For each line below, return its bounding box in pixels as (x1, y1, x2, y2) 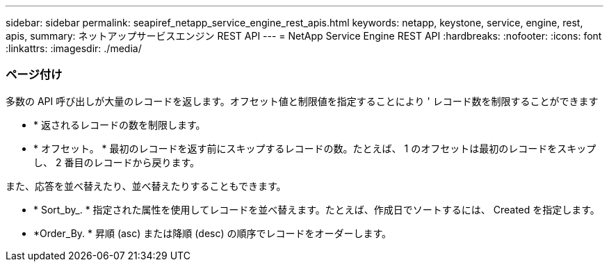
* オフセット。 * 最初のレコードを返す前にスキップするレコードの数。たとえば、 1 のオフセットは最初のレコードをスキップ (33, 142, 596, 154)
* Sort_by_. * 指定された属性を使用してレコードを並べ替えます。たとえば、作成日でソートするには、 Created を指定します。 (33, 203, 600, 216)
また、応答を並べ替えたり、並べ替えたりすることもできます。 (6, 179, 286, 192)
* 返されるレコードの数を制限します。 (33, 118, 206, 131)
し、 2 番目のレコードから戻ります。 (33, 156, 200, 168)
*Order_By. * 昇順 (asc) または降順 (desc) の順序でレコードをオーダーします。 (33, 227, 392, 239)
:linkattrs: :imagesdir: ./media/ (6, 42, 142, 54)
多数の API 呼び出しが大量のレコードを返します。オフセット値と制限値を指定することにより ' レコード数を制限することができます (6, 95, 599, 107)
